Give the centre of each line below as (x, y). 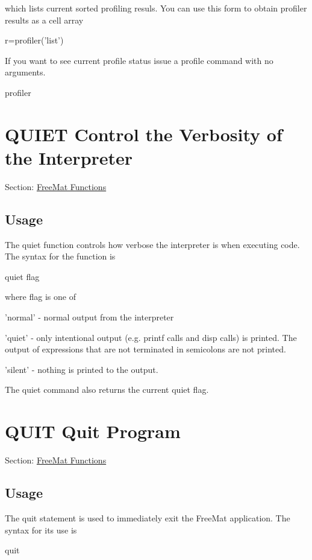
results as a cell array (44, 20)
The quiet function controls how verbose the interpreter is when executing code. (152, 244)
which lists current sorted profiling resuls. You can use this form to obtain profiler (156, 8)
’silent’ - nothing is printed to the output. (82, 369)
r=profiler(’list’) (34, 40)
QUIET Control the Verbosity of (144, 134)
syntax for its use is (41, 530)
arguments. (25, 72)
